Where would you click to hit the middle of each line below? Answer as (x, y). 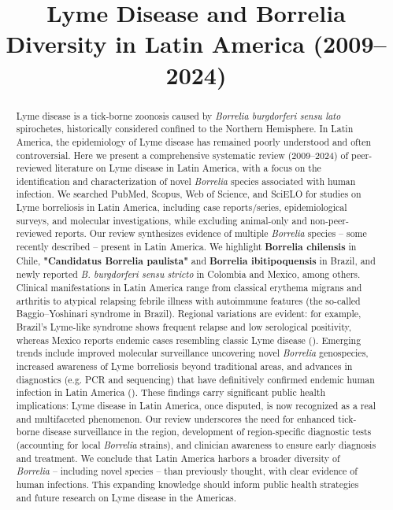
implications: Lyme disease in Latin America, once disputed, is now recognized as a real (196, 405)
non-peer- (329, 220)
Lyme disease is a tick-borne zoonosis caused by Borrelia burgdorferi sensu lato (178, 115)
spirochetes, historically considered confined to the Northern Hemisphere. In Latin (185, 129)
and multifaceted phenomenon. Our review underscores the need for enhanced (176, 418)
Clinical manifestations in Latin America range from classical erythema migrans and (189, 288)
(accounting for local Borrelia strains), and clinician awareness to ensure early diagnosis (196, 444)
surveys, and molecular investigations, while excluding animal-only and (161, 220)
